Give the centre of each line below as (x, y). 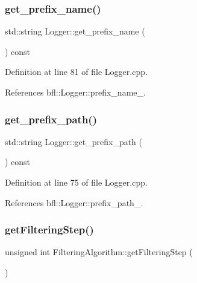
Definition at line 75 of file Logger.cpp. (76, 182)
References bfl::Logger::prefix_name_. (75, 92)
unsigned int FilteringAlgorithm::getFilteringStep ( (99, 252)
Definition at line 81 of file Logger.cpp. (76, 72)
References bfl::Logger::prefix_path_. (74, 202)
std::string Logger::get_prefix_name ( (75, 31)
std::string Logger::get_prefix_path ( (74, 141)
